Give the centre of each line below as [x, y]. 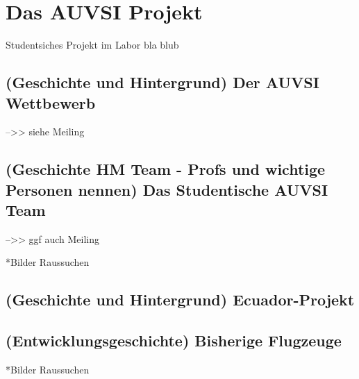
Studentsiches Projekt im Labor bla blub [92, 45]
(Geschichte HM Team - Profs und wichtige [166, 169]
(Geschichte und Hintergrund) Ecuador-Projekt [180, 300]
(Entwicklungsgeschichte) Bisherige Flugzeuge [174, 340]
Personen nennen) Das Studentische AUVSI [167, 189]
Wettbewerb [51, 102]
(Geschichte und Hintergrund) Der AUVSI [162, 82]
